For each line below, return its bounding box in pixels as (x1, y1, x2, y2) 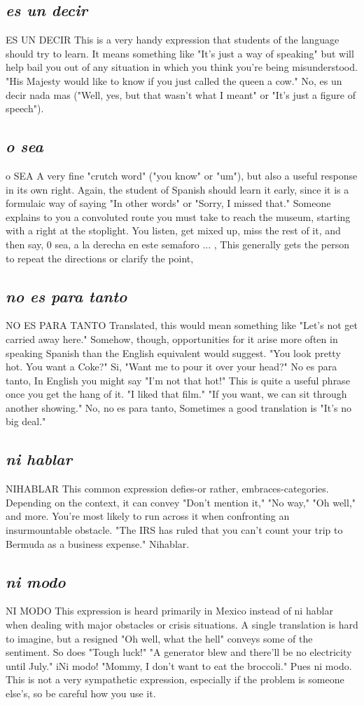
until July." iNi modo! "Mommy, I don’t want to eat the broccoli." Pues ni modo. (6, 658, 352, 673)
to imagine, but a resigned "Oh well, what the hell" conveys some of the (6, 631, 313, 645)
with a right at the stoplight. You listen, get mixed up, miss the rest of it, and (6, 223, 341, 238)
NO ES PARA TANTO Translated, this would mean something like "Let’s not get (6, 318, 358, 333)
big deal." (6, 414, 46, 429)
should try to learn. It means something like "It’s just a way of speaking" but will (6, 46, 354, 60)
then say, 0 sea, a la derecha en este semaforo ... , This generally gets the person (6, 236, 350, 251)
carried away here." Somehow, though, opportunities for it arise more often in (6, 331, 338, 346)
